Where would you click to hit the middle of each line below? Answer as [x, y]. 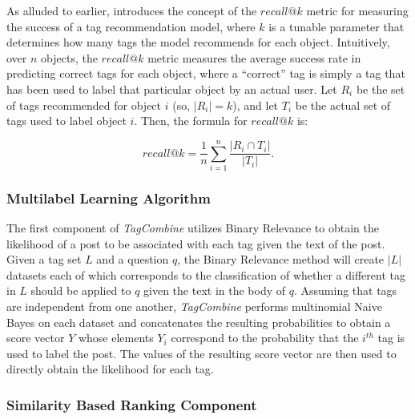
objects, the [69, 57]
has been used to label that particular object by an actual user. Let [172, 89]
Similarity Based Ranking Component [132, 404]
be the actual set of [343, 105]
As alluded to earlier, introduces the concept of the [132, 10]
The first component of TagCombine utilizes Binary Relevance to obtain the [193, 228]
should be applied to [81, 290]
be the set [381, 89]
